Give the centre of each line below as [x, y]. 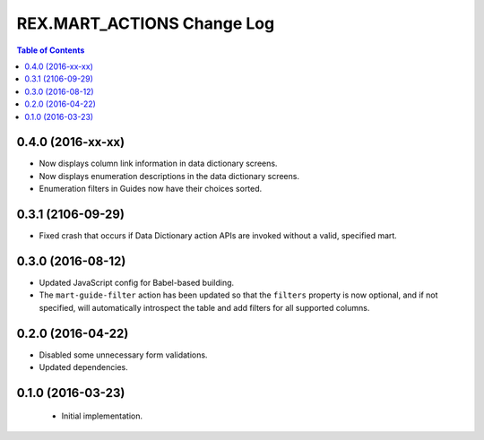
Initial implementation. [102, 416]
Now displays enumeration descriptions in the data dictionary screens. [169, 176]
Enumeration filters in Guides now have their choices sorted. [151, 189]
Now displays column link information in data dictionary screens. [158, 164]
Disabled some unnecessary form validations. [123, 355]
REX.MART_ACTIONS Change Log [146, 23]
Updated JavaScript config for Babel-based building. [137, 283]
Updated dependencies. [84, 367]
